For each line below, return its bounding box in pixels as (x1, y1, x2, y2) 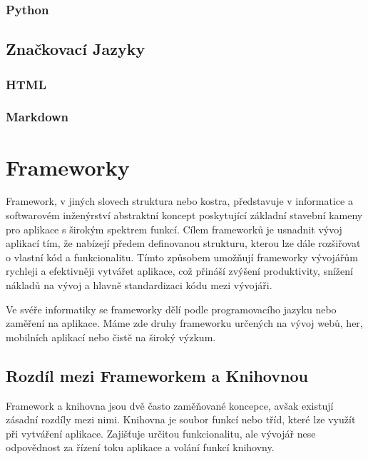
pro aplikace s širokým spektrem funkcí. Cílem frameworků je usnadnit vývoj (6, 221, 342, 236)
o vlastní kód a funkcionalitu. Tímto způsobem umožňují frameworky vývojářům (6, 249, 358, 264)
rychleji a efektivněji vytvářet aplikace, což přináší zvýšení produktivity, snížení (6, 263, 353, 278)
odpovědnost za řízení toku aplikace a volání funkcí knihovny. (6, 440, 275, 455)
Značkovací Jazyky (6, 38, 145, 60)
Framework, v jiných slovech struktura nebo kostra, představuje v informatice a (6, 193, 353, 208)
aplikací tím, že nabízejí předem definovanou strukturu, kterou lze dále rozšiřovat (6, 236, 361, 251)
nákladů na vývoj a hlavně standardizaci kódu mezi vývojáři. (6, 278, 272, 292)
